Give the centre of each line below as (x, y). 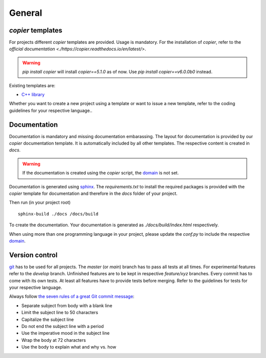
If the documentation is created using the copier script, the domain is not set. (101, 173)
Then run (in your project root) (40, 203)
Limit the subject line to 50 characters (60, 313)
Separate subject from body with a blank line (67, 305)
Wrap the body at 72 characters (54, 340)
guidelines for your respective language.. (51, 110)
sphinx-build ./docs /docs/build (58, 214)
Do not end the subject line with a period (63, 326)
